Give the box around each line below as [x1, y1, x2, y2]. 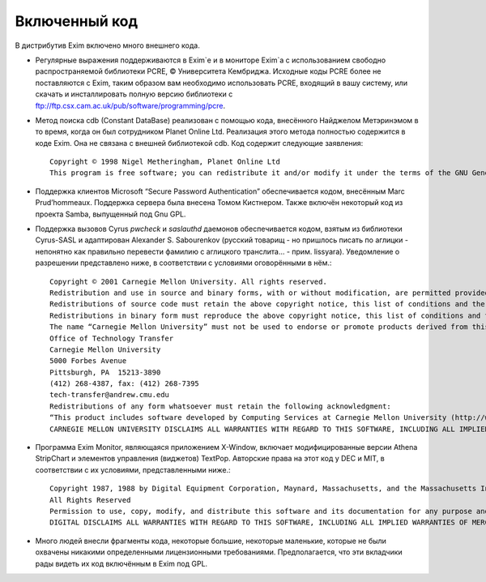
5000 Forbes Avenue [49, 357, 127, 366]
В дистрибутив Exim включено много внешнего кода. [15, 41, 200, 50]
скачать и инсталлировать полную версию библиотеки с [35, 89, 233, 99]
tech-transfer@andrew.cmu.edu [49, 390, 170, 400]
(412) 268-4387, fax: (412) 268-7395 [49, 379, 200, 388]
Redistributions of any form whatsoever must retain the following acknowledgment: [49, 401, 392, 411]
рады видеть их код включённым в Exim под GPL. [35, 558, 208, 568]
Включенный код [15, 12, 139, 30]
